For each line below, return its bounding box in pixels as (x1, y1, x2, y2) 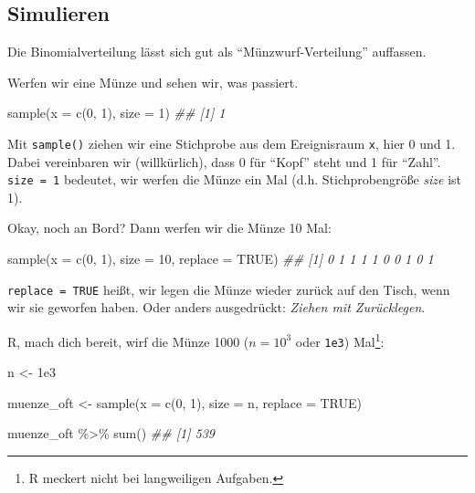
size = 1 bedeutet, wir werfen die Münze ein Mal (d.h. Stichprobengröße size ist (7, 170, 462, 189)
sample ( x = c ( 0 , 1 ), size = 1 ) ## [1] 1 (7, 103, 226, 122)
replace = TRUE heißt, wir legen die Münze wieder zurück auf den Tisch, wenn (7, 279, 450, 299)
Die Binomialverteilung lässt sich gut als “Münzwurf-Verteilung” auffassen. (7, 42, 427, 61)
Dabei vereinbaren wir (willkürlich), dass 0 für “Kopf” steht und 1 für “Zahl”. (7, 152, 441, 171)
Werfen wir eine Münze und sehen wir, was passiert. (7, 72, 299, 91)
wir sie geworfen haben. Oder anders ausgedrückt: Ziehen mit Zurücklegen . (7, 298, 426, 317)
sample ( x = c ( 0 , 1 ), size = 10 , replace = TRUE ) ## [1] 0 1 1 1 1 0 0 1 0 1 (7, 249, 434, 268)
